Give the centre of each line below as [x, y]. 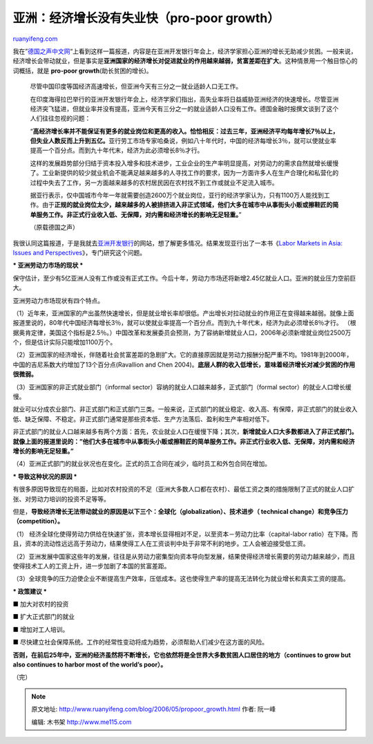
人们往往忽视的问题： [60, 118]
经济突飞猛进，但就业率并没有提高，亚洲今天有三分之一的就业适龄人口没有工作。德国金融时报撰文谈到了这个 [184, 109]
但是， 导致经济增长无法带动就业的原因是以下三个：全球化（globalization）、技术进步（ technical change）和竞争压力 [180, 511]
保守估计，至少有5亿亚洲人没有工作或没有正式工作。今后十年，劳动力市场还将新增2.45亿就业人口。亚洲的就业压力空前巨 [184, 278]
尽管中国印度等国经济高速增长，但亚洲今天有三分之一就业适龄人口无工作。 [136, 86]
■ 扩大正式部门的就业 [44, 617]
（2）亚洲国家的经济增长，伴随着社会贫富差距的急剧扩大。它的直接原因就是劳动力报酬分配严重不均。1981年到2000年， [183, 355]
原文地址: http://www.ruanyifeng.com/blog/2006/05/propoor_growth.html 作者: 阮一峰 [154, 709]
